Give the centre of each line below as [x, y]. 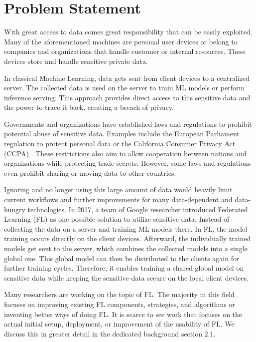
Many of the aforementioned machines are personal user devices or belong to [121, 41]
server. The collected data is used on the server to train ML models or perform [125, 88]
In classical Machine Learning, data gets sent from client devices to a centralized [127, 78]
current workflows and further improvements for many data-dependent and [118, 199]
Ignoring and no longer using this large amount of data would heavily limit [118, 189]
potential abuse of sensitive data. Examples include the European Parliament [122, 134]
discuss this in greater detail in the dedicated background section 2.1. [110, 333]
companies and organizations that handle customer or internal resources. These [125, 51]
